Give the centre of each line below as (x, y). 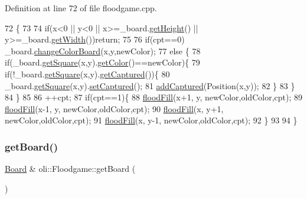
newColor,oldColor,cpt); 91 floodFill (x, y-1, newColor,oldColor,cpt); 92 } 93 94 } (151, 120)
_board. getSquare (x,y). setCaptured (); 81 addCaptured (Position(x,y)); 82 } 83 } (150, 85)
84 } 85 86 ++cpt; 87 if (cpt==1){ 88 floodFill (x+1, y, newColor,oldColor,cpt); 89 (153, 97)
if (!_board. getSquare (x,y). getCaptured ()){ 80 (87, 74)
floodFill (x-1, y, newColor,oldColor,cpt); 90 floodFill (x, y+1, (114, 108)
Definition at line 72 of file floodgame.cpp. (81, 8)
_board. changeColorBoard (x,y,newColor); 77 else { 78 (103, 50)
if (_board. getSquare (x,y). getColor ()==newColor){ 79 (102, 62)
